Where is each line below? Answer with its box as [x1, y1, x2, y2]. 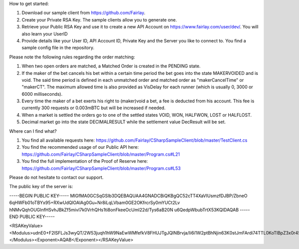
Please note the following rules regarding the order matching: [9, 54, 136, 60]
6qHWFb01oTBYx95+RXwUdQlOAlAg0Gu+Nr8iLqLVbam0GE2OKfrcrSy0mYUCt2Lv [9, 200, 180, 206]
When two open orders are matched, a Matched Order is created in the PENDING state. [21, 63, 201, 69]
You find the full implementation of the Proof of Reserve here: [21, 158, 148, 164]
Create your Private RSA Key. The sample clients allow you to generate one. [21, 16, 177, 22]
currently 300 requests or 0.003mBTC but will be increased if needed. [21, 105, 166, 111]
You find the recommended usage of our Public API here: [21, 144, 139, 150]
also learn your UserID [21, 30, 68, 37]
